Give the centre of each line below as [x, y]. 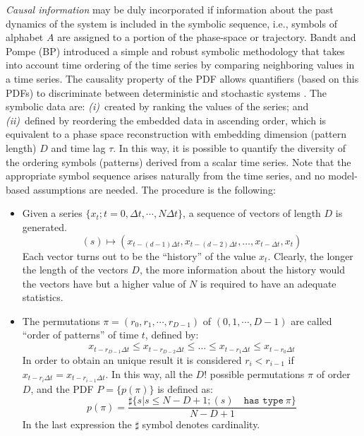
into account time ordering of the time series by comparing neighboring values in [180, 65]
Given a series [52, 213]
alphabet [25, 37]
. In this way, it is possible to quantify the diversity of [230, 147]
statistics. [43, 297]
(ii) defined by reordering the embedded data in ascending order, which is [166, 120]
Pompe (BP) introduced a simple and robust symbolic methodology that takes [175, 51]
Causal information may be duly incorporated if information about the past [170, 9]
